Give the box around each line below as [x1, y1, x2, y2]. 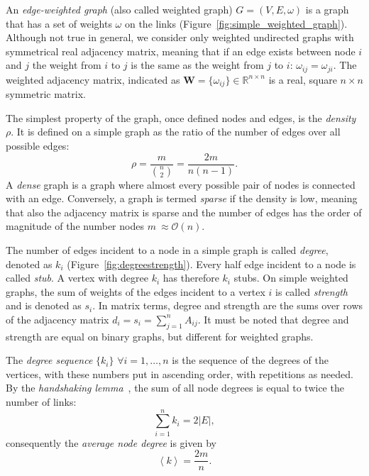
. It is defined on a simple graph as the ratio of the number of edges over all [11, 124, 341, 139]
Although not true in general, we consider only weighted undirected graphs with [6, 30, 354, 45]
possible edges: [6, 138, 70, 153]
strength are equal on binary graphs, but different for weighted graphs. [6, 328, 314, 343]
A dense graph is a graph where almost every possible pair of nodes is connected [6, 177, 356, 192]
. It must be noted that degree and [197, 311, 349, 326]
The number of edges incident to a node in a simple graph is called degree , [6, 242, 329, 257]
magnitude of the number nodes [6, 218, 144, 233]
